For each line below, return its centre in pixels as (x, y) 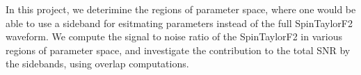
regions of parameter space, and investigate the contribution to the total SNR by (178, 50)
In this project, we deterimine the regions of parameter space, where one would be (181, 9)
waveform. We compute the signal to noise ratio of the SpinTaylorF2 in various (174, 36)
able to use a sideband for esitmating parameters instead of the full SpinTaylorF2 (179, 23)
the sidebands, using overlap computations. (97, 64)
